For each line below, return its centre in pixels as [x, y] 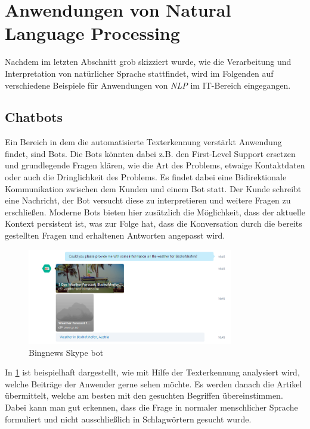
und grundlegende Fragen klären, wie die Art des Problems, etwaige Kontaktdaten [155, 165]
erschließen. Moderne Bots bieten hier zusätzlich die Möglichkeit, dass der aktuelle [155, 212]
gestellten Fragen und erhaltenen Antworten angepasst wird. [115, 235]
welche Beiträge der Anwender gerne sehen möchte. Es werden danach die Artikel [154, 383]
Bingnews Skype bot [66, 352]
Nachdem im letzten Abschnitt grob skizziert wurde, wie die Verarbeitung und [148, 62]
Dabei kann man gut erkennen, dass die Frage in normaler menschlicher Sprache [151, 407]
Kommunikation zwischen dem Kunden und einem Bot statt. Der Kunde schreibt [153, 188]
